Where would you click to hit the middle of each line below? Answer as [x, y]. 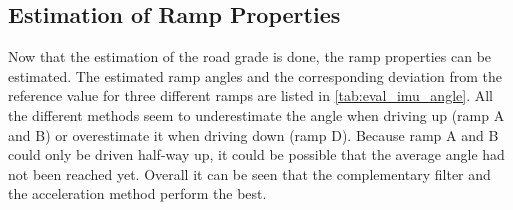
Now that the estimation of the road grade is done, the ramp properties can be [250, 56]
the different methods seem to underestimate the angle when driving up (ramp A [256, 114]
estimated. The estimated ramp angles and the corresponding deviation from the [255, 75]
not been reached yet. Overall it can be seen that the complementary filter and [249, 173]
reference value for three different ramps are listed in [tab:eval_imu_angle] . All [250, 95]
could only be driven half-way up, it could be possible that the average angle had [256, 154]
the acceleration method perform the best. [137, 193]
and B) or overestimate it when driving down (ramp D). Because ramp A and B [253, 134]
